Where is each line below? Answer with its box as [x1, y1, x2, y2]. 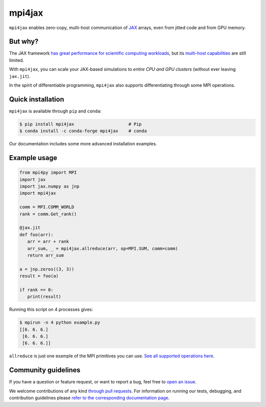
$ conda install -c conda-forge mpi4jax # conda [19, 128, 147, 134]
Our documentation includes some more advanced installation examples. [9, 141, 157, 147]
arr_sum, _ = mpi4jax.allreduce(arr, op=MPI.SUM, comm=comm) [27, 245, 178, 251]
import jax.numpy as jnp [19, 184, 80, 189]
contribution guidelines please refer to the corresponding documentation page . [9, 395, 170, 401]
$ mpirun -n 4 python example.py [19, 320, 100, 325]
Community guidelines [9, 366, 81, 374]
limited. [9, 57, 24, 63]
